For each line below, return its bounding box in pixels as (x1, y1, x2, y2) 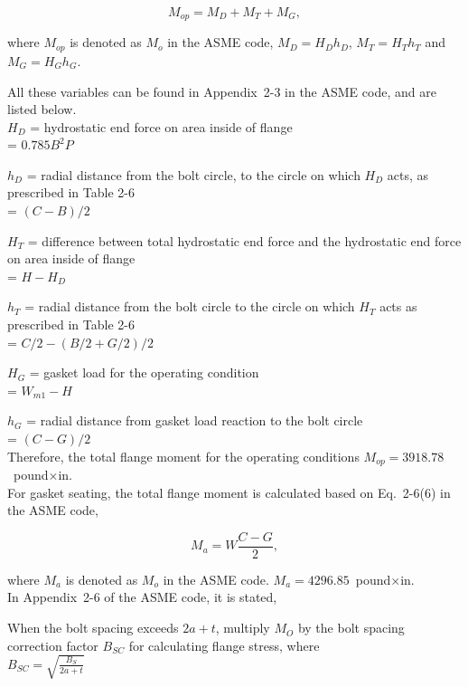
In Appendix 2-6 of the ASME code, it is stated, (7, 587, 277, 606)
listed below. (7, 100, 77, 119)
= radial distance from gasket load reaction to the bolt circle (26, 411, 363, 430)
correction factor (7, 635, 98, 654)
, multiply (215, 618, 270, 637)
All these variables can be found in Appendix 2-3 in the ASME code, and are (7, 81, 436, 100)
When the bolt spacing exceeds (7, 618, 179, 637)
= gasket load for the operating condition (29, 363, 259, 382)
